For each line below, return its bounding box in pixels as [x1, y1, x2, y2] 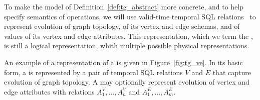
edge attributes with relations [4, 86, 95, 97]
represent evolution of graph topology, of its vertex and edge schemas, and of [4, 21, 240, 31]
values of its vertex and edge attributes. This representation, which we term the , [4, 30, 253, 41]
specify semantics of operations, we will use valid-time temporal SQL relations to [4, 11, 256, 21]
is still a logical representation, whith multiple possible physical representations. [4, 40, 249, 51]
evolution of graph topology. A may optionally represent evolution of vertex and [4, 77, 249, 87]
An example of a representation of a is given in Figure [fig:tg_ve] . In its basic [4, 57, 243, 67]
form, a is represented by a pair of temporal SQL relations [4, 67, 183, 77]
